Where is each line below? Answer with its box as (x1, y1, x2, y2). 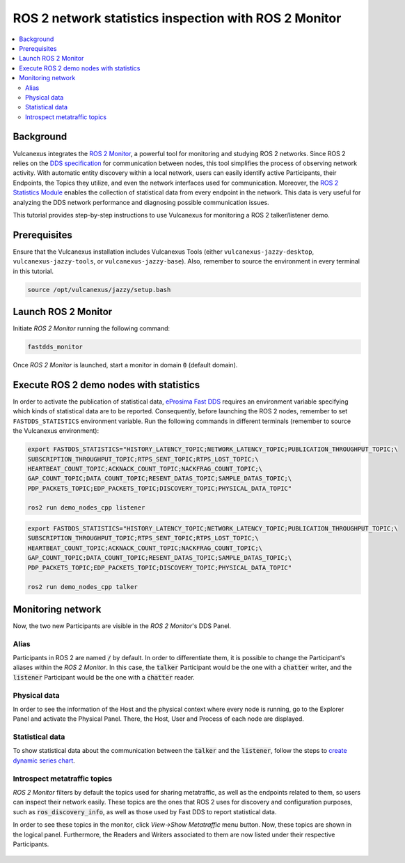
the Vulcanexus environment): (13, 427, 100, 435)
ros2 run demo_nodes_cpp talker (27, 583, 138, 591)
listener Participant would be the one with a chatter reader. (13, 673, 195, 681)
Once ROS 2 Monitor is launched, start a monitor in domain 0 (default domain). (13, 361, 238, 369)
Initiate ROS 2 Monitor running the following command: (13, 324, 170, 333)
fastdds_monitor (27, 343, 84, 351)
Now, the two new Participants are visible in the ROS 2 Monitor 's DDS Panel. (13, 621, 232, 630)
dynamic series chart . (13, 756, 76, 765)
